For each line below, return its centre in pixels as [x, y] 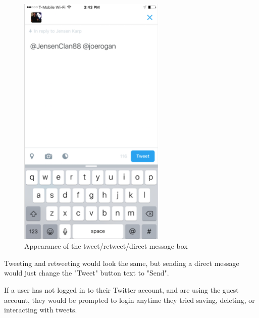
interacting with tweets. [41, 310]
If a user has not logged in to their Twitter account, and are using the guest [121, 290]
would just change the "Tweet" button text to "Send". [87, 273]
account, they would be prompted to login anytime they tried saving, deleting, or [129, 300]
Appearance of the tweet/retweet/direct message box [106, 246]
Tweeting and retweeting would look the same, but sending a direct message [122, 263]
